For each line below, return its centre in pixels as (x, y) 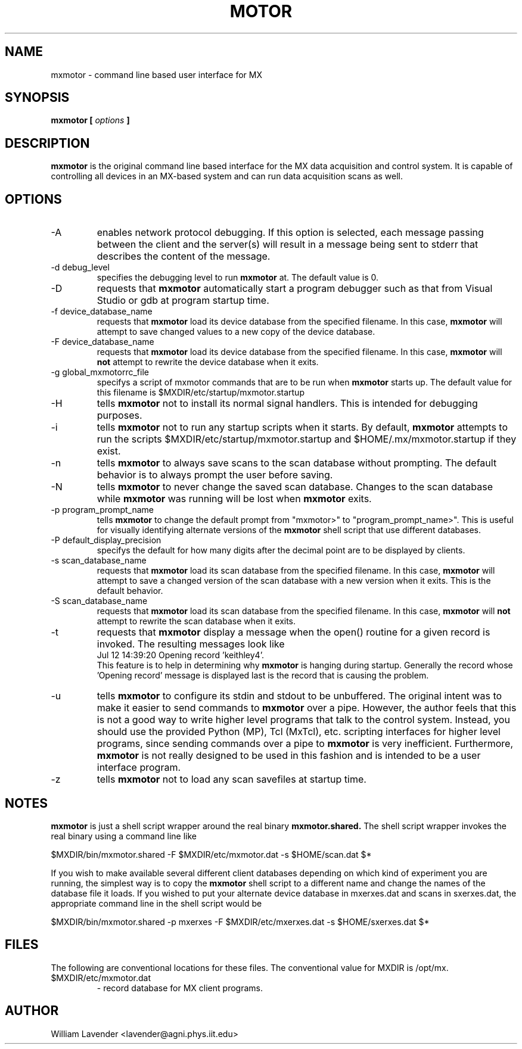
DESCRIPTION (47, 143)
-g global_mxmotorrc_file (100, 372)
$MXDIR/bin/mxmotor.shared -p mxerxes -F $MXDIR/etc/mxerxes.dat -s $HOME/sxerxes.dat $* (240, 922)
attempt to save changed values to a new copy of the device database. (236, 332)
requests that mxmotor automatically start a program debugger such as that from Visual (295, 289)
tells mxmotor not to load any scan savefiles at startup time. (232, 779)
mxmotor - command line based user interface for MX (157, 74)
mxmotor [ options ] (90, 120)
